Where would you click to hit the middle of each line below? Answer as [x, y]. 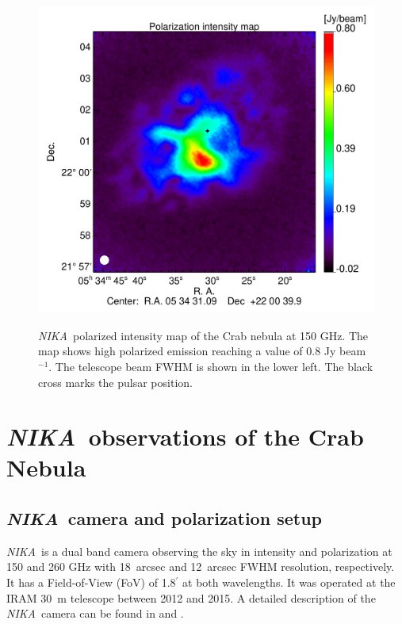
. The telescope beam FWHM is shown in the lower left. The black [211, 366]
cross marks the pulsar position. [115, 382]
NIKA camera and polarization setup [164, 518]
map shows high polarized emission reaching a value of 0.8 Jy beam [202, 351]
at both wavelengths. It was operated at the [289, 582]
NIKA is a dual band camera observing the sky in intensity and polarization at [199, 551]
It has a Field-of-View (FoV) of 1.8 [91, 582]
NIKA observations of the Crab [185, 437]
